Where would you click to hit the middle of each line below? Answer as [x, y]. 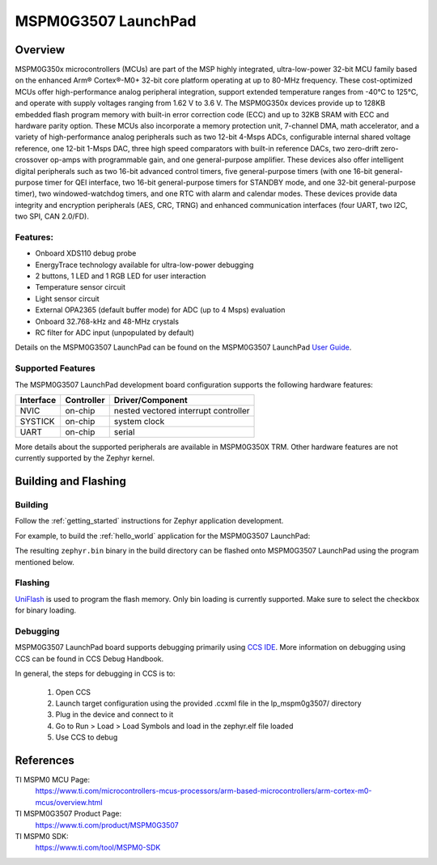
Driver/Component [151, 400]
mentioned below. [45, 562]
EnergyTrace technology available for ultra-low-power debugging [144, 265]
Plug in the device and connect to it [115, 714]
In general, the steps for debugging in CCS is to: [95, 674]
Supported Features [55, 368]
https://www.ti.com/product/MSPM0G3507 [107, 825]
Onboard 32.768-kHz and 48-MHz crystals [107, 321]
